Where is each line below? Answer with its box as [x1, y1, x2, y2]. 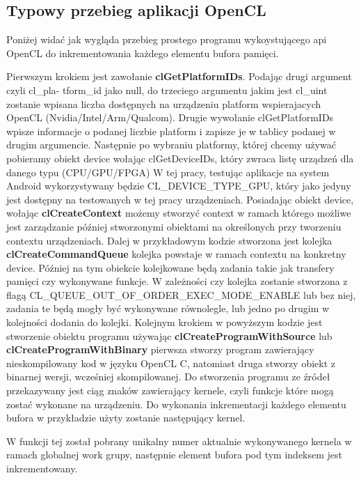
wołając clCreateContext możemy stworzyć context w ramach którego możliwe [6, 206, 351, 220]
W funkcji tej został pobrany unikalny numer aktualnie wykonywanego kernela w [6, 433, 352, 448]
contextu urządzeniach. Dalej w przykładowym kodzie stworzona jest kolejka [6, 233, 332, 247]
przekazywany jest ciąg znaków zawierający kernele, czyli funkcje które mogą [6, 383, 334, 398]
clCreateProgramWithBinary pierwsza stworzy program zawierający [6, 342, 314, 357]
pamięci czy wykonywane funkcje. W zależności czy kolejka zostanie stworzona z [6, 274, 348, 288]
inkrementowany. [6, 461, 78, 476]
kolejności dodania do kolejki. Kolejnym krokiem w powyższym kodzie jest [6, 315, 323, 330]
